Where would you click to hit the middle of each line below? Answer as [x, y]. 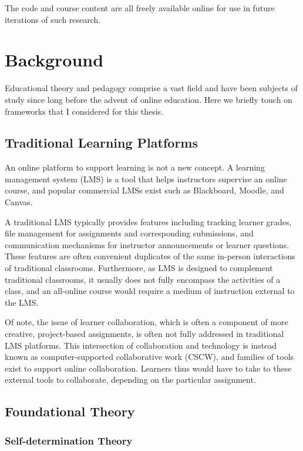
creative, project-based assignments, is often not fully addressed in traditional [144, 334]
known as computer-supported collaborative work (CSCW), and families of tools [149, 357]
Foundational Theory [70, 411]
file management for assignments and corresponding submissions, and [129, 233]
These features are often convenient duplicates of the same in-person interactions [150, 256]
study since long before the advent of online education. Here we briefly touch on [149, 99]
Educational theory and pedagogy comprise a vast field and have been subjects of [151, 88]
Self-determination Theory [69, 440]
